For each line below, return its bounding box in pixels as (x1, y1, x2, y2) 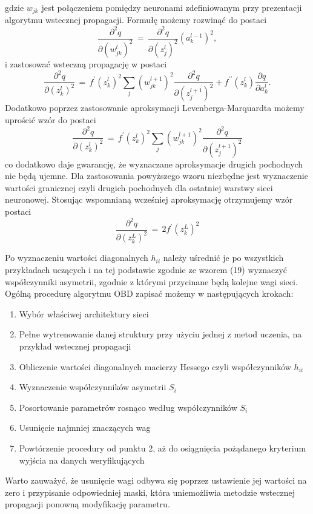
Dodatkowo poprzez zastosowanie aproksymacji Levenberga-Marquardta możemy (5, 101, 305, 114)
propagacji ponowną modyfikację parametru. (5, 498, 170, 510)
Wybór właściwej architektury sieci (19, 307, 149, 320)
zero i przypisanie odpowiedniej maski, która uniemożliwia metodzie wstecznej (5, 485, 295, 498)
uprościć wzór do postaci (5, 113, 96, 126)
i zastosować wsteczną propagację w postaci (5, 57, 167, 70)
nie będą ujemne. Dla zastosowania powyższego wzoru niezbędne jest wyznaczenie (5, 169, 308, 182)
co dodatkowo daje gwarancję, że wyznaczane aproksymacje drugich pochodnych (5, 157, 303, 170)
